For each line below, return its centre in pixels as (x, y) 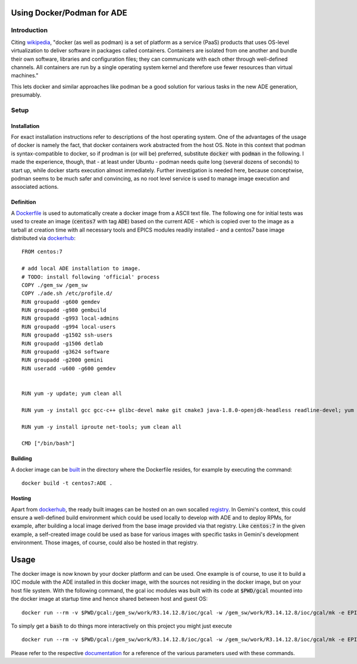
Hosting (21, 498)
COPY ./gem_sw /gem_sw (55, 285)
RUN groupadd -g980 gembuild (64, 310)
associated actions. (35, 187)
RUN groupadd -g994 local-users (69, 327)
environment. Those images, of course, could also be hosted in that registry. (105, 543)
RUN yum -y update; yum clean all (72, 393)
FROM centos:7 (42, 252)
